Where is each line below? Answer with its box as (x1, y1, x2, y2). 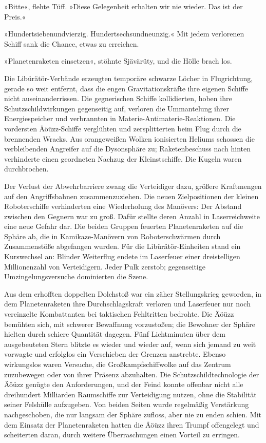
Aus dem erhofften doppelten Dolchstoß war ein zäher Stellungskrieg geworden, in (4, 288, 262, 299)
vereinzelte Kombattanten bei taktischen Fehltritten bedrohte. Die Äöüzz (4, 309, 234, 319)
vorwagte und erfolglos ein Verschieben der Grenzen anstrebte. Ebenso (4, 349, 226, 359)
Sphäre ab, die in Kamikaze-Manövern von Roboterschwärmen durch (4, 230, 221, 241)
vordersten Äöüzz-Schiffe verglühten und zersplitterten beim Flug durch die (4, 123, 241, 133)
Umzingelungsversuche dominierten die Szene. (4, 271, 148, 282)
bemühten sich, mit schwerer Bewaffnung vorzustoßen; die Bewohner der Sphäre (4, 318, 255, 329)
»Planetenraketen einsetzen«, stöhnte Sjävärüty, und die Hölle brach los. (4, 55, 232, 66)
